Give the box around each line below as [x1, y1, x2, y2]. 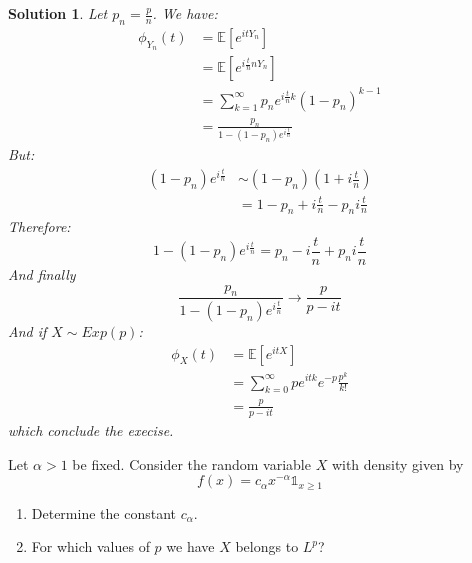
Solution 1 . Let [8, 3, 108, 23]
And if [8, 321, 47, 342]
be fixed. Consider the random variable [72, 453, 311, 474]
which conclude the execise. [8, 420, 174, 440]
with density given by [331, 453, 464, 474]
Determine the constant [31, 502, 176, 523]
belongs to [235, 536, 299, 557]
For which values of [31, 536, 150, 557]
